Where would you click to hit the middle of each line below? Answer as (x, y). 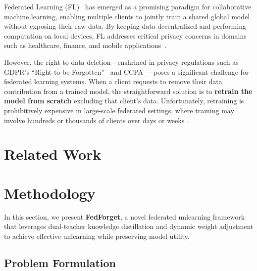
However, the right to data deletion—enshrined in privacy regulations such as (121, 62)
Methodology (50, 193)
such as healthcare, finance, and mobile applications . (85, 45)
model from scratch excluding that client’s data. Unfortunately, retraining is (124, 101)
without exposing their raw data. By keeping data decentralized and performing (125, 26)
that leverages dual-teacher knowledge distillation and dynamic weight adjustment (129, 226)
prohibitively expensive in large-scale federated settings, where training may (119, 110)
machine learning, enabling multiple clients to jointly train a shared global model (127, 16)
